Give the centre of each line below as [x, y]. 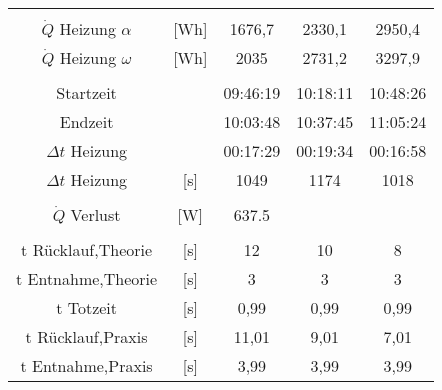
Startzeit [86, 92]
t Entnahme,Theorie [87, 278]
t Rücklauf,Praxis [86, 336]
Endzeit [86, 121]
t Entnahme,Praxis [86, 365]
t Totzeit [87, 307]
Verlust [95, 214]
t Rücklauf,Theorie [87, 249]
